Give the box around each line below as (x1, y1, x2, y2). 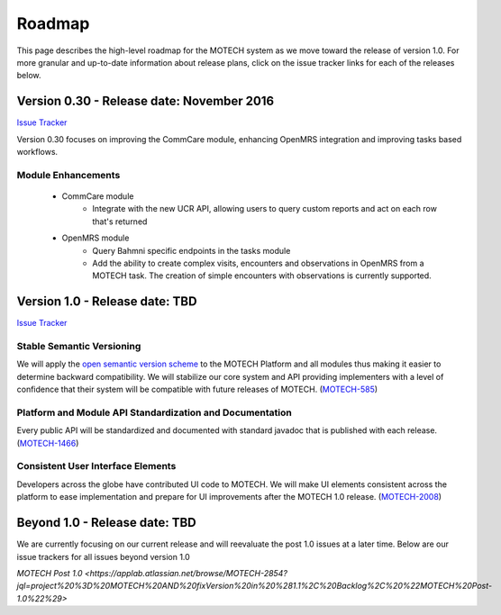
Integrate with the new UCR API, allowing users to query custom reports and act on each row (92, 203, 437, 214)
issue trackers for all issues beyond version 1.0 (16, 551, 191, 562)
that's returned (92, 216, 148, 227)
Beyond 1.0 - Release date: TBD (16, 515, 197, 530)
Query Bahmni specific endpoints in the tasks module (92, 245, 291, 256)
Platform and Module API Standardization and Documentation (16, 406, 293, 419)
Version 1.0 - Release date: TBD (16, 294, 197, 310)
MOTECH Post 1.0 (16, 567, 83, 578)
